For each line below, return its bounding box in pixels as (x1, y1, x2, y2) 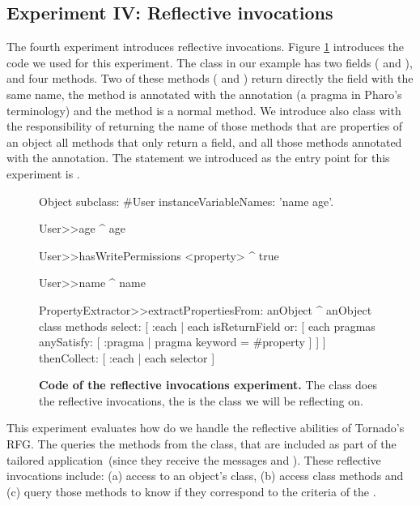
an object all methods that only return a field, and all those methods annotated (6, 133, 402, 150)
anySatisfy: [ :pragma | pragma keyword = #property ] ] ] (39, 333, 326, 350)
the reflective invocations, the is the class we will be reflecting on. (39, 392, 363, 409)
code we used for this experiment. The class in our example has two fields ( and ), (6, 54, 413, 71)
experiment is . (6, 165, 80, 182)
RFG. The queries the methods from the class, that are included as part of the (6, 435, 397, 452)
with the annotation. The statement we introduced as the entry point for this (6, 149, 390, 166)
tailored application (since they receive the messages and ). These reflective (6, 451, 381, 468)
